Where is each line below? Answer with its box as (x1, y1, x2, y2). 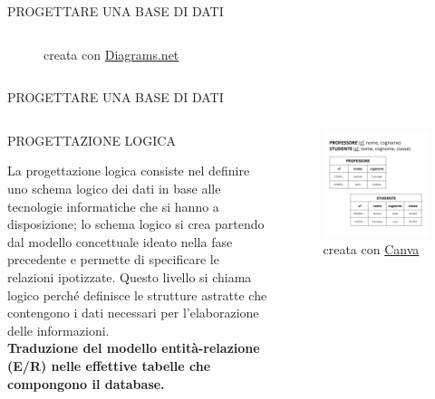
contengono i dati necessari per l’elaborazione (7, 303, 259, 322)
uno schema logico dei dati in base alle (7, 178, 221, 197)
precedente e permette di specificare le (7, 250, 219, 269)
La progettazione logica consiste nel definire (7, 161, 250, 180)
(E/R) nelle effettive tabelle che (7, 356, 211, 375)
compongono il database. (7, 374, 165, 393)
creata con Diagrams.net (43, 44, 179, 63)
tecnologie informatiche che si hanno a (7, 196, 219, 215)
